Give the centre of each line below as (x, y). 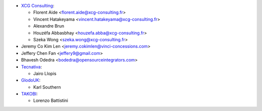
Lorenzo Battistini (51, 101)
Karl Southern (47, 87)
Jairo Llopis (45, 73)
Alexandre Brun (49, 26)
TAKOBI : (30, 94)
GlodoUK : (31, 80)
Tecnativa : (32, 67)
